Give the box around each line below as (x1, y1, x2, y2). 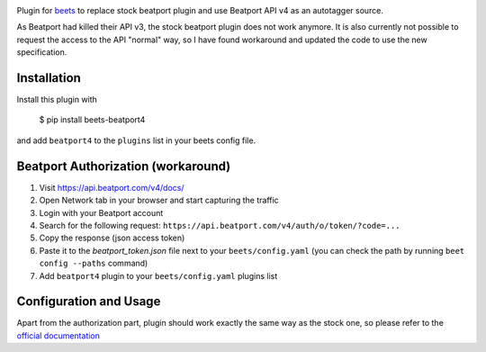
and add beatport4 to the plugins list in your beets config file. (16, 135, 256, 146)
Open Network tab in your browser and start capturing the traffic (39, 194, 279, 206)
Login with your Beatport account (39, 207, 164, 218)
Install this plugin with (16, 95, 98, 105)
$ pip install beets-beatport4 (39, 114, 146, 125)
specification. (16, 47, 67, 58)
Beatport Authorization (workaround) (16, 158, 231, 174)
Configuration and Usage (16, 293, 161, 310)
